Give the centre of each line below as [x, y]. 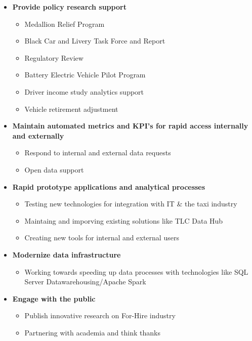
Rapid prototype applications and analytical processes [109, 186]
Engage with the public [54, 298]
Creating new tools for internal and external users [102, 238]
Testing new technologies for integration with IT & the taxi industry [131, 204]
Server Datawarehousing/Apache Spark [85, 282]
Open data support [54, 169]
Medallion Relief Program [65, 24]
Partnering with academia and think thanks [92, 332]
